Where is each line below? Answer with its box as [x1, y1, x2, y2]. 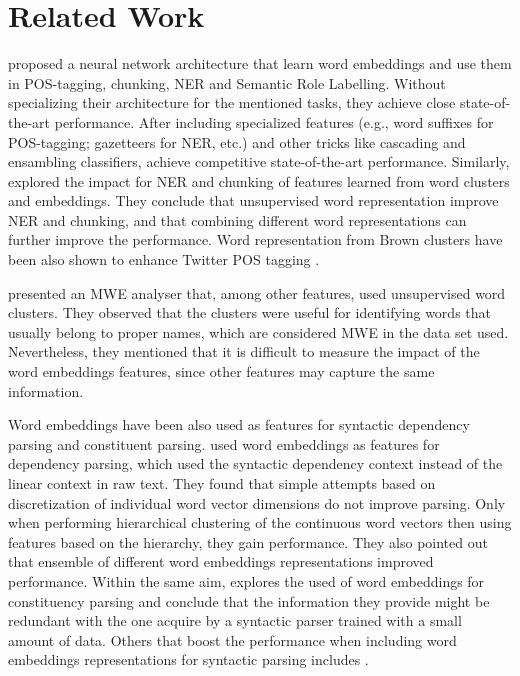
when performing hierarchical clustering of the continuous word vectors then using [8, 512, 512, 533]
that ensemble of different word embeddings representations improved [8, 551, 434, 572]
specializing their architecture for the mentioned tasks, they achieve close [8, 92, 456, 113]
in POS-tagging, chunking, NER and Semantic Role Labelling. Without [8, 72, 446, 93]
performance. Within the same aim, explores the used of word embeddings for [8, 570, 485, 591]
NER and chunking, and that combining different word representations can [8, 209, 467, 230]
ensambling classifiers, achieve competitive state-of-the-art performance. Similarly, [8, 151, 510, 172]
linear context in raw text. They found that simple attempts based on [8, 473, 436, 493]
